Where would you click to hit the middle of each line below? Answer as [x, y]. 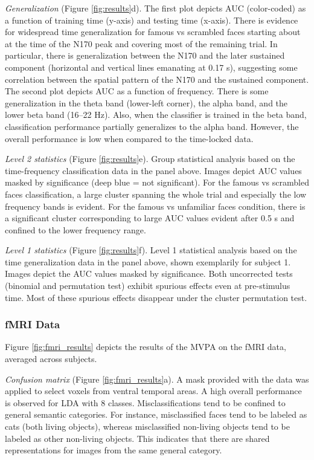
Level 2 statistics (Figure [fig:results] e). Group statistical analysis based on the [150, 159]
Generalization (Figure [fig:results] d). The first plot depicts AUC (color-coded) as [155, 8]
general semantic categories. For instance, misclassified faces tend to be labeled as [156, 414]
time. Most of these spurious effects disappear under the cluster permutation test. [156, 297]
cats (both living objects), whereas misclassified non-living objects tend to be [147, 426]
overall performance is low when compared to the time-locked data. [129, 138]
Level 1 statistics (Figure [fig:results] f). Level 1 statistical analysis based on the [151, 250]
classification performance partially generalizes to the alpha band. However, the [152, 126]
